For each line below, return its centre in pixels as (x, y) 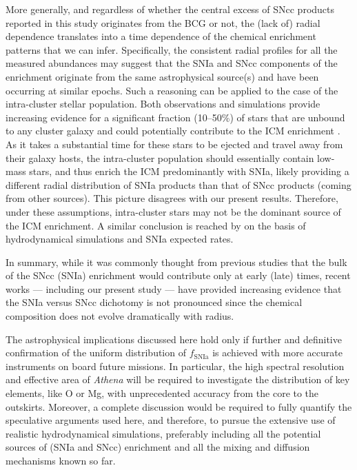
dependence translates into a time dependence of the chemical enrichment (161, 36)
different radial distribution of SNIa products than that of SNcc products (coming (178, 184)
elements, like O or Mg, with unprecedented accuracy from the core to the (162, 393)
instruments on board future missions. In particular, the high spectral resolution (175, 366)
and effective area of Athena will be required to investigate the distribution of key (178, 379)
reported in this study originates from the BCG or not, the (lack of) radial (163, 22)
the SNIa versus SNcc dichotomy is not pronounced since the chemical (154, 302)
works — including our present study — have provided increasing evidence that (174, 288)
